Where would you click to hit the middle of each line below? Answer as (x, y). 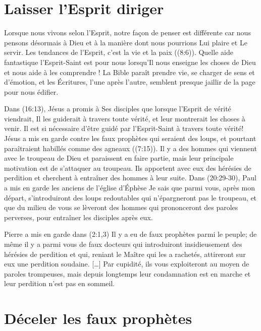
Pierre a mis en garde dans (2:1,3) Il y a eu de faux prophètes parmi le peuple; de (130, 234)
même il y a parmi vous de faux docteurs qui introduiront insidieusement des (123, 244)
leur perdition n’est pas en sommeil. (60, 283)
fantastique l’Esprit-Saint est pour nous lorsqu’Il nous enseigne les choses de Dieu (130, 62)
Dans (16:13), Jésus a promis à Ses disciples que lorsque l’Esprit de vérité (118, 109)
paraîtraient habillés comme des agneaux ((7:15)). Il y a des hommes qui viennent (130, 148)
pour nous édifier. (31, 91)
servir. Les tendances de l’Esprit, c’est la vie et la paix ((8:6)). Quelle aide (119, 52)
